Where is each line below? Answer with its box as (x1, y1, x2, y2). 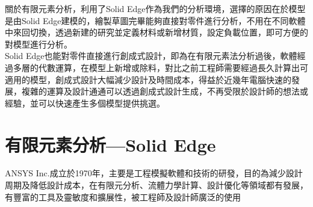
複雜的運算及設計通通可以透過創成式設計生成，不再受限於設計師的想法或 (21, 85, 308, 97)
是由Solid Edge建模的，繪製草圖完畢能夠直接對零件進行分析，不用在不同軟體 (5, 14, 306, 26)
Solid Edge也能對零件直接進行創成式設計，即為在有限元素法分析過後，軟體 (5, 49, 297, 62)
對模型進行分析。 (5, 37, 72, 50)
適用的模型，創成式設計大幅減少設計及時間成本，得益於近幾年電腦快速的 (5, 73, 291, 85)
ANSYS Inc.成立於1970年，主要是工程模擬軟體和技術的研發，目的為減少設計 (5, 167, 303, 179)
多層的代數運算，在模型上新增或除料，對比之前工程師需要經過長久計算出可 (13, 61, 308, 73)
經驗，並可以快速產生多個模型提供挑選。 (5, 96, 165, 109)
